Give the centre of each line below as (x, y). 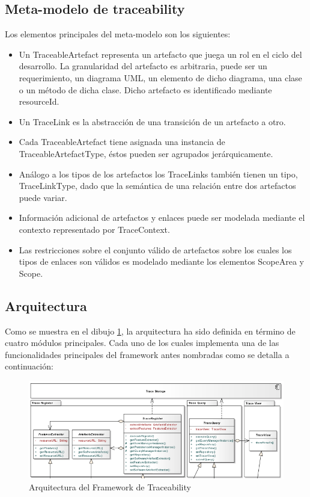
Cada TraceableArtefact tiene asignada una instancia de (122, 142)
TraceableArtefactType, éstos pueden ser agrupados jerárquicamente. (146, 153)
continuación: (29, 366)
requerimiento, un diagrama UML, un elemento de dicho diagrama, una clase (160, 77)
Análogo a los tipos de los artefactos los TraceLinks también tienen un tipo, (158, 174)
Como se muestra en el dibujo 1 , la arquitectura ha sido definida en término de (150, 331)
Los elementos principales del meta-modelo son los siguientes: (118, 34)
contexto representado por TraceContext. (94, 229)
